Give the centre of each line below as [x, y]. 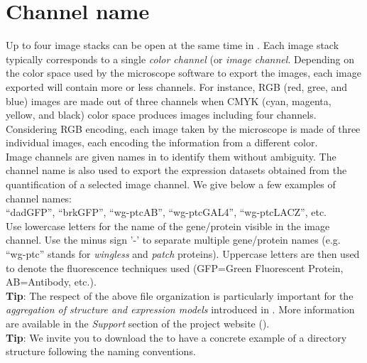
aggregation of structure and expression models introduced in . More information [180, 309]
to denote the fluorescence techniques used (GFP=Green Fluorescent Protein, [175, 267]
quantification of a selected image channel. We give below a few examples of [171, 184]
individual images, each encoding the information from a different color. [162, 142]
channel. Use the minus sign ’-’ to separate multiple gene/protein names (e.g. [173, 240]
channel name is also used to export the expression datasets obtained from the [176, 170]
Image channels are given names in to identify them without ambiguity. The [171, 156]
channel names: [39, 198]
